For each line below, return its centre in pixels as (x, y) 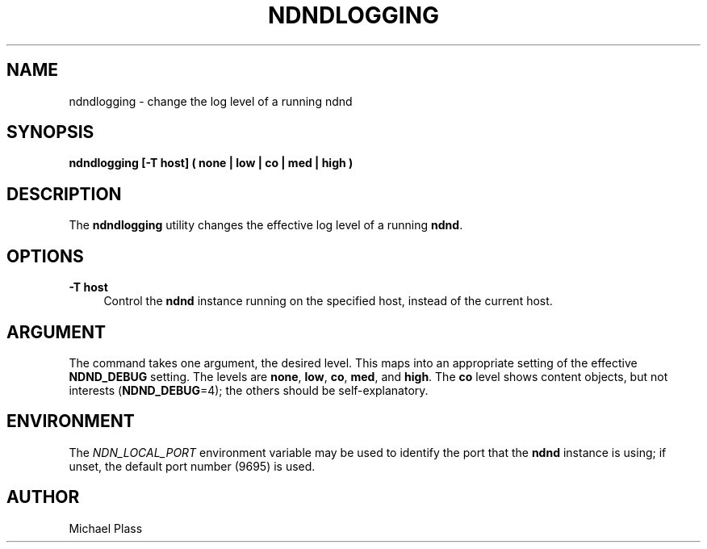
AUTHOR (43, 497)
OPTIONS (45, 256)
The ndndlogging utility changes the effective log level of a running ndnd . (266, 225)
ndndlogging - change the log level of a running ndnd (211, 101)
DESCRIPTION (64, 194)
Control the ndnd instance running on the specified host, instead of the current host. (328, 301)
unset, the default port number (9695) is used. (192, 466)
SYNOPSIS (50, 132)
